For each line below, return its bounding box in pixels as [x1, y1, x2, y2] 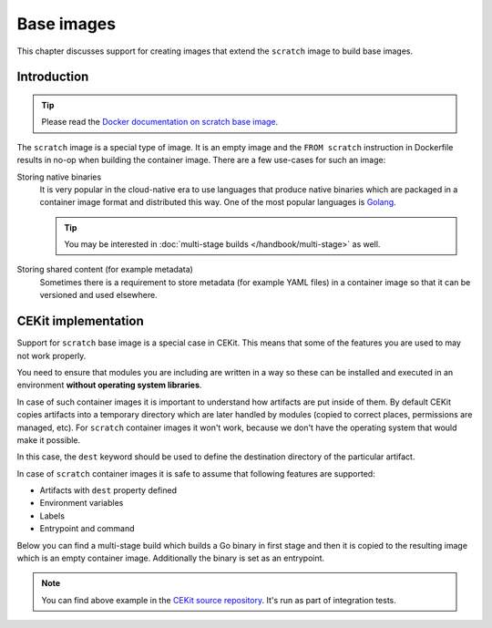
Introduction [16, 69, 89, 85]
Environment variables [39, 498, 124, 509]
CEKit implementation [16, 314, 145, 329]
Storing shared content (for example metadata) [16, 264, 193, 275]
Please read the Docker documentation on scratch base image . [41, 117, 279, 128]
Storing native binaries [16, 171, 102, 182]
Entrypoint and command [39, 523, 136, 534]
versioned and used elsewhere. [39, 290, 159, 301]
